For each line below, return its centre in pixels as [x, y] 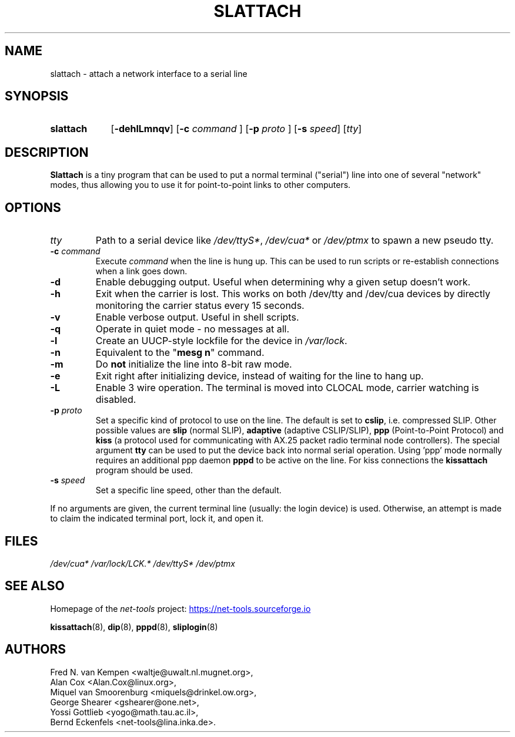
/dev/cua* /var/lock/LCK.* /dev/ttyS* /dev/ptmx [143, 563]
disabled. [116, 400]
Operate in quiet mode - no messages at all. [193, 329]
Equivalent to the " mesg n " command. [180, 353]
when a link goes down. [141, 271]
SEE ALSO [35, 586]
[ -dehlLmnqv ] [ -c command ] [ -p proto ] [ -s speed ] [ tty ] [236, 129]
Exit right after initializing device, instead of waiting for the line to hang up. [260, 376]
